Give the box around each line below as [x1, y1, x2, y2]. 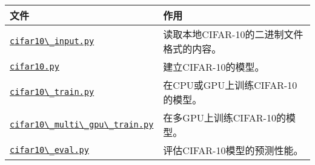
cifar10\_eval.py [10, 145, 89, 155]
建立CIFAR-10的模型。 [163, 60, 265, 74]
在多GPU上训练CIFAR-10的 [163, 111, 286, 125]
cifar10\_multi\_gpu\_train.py [10, 120, 154, 129]
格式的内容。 [163, 42, 222, 56]
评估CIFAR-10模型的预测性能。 [163, 143, 303, 157]
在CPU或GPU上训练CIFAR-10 [163, 78, 297, 92]
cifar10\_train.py [10, 87, 94, 97]
